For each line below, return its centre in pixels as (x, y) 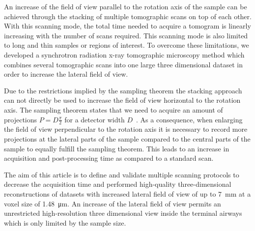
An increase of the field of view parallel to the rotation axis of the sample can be (126, 6)
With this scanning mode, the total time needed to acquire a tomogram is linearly (127, 26)
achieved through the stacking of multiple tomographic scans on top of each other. (128, 16)
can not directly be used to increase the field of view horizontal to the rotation (122, 100)
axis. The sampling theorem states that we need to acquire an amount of (113, 109)
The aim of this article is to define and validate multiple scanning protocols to (122, 174)
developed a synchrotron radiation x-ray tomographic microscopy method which (124, 54)
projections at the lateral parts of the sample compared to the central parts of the (127, 138)
